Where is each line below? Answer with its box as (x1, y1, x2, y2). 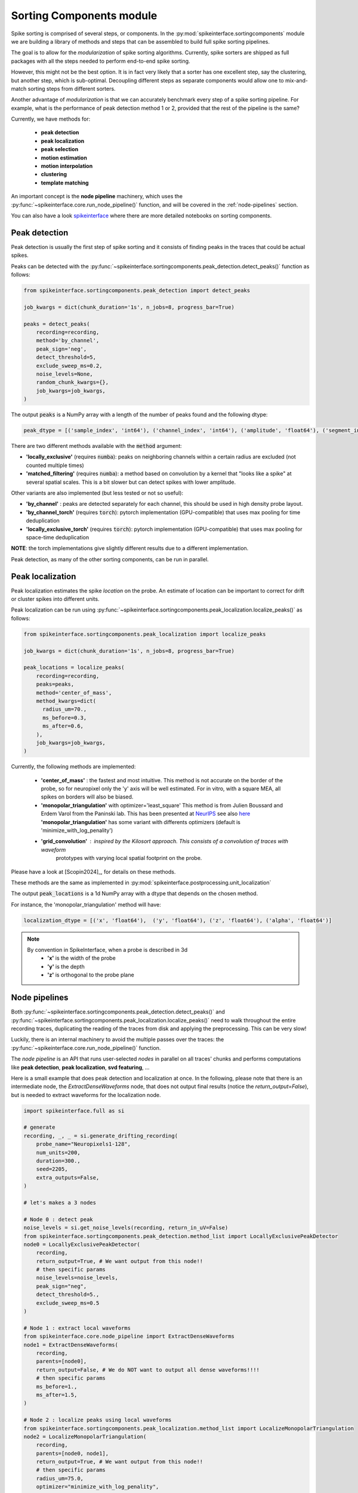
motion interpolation (41, 162, 93, 170)
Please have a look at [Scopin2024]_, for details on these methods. (11, 868, 176, 875)
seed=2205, (36, 1166, 68, 1173)
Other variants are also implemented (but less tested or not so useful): (11, 490, 184, 497)
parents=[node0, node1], (36, 1450, 109, 1457)
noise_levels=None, (36, 370, 94, 377)
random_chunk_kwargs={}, (36, 379, 109, 386)
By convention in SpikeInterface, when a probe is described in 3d (27, 947, 188, 954)
